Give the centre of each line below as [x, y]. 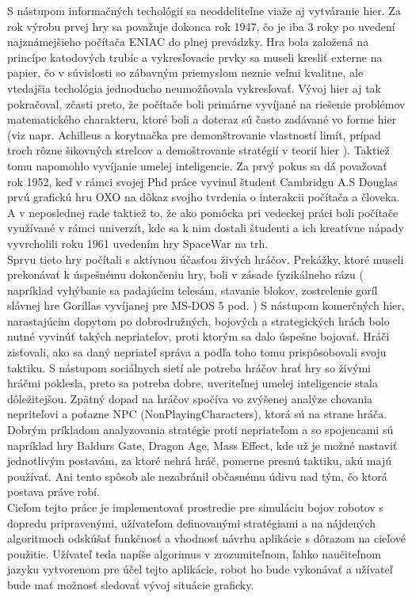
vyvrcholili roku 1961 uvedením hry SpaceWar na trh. [138, 243]
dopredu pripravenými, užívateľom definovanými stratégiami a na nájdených [191, 522]
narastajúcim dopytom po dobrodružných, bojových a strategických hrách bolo [198, 320]
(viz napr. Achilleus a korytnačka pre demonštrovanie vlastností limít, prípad [194, 134]
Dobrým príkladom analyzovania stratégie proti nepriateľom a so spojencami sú [200, 430]
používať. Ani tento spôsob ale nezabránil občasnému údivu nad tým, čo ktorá [197, 476]
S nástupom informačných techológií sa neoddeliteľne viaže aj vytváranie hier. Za [204, 10]
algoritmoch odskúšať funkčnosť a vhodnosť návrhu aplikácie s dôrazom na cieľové [206, 538]
